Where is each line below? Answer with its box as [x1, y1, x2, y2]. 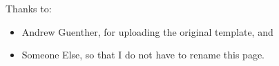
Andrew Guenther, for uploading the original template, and [21, 24, 273, 38]
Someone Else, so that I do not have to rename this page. [21, 47, 264, 62]
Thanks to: [6, 1, 52, 15]
